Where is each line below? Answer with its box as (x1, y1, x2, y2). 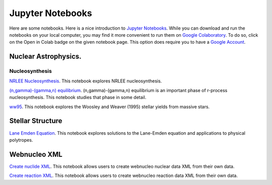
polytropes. (9, 137, 33, 143)
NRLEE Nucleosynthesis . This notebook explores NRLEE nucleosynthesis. (9, 78, 162, 84)
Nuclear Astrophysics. (9, 52, 82, 61)
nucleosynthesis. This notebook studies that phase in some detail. (9, 95, 147, 101)
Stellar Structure (9, 117, 62, 125)
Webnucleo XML (9, 150, 62, 158)
